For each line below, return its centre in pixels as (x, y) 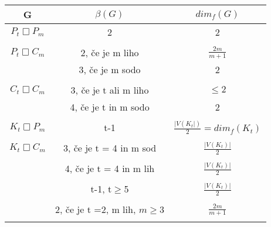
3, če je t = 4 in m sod (110, 148)
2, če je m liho (110, 52)
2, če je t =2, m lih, (96, 209)
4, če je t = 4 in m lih (110, 168)
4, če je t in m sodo (110, 107)
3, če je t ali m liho (110, 90)
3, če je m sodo (110, 69)
